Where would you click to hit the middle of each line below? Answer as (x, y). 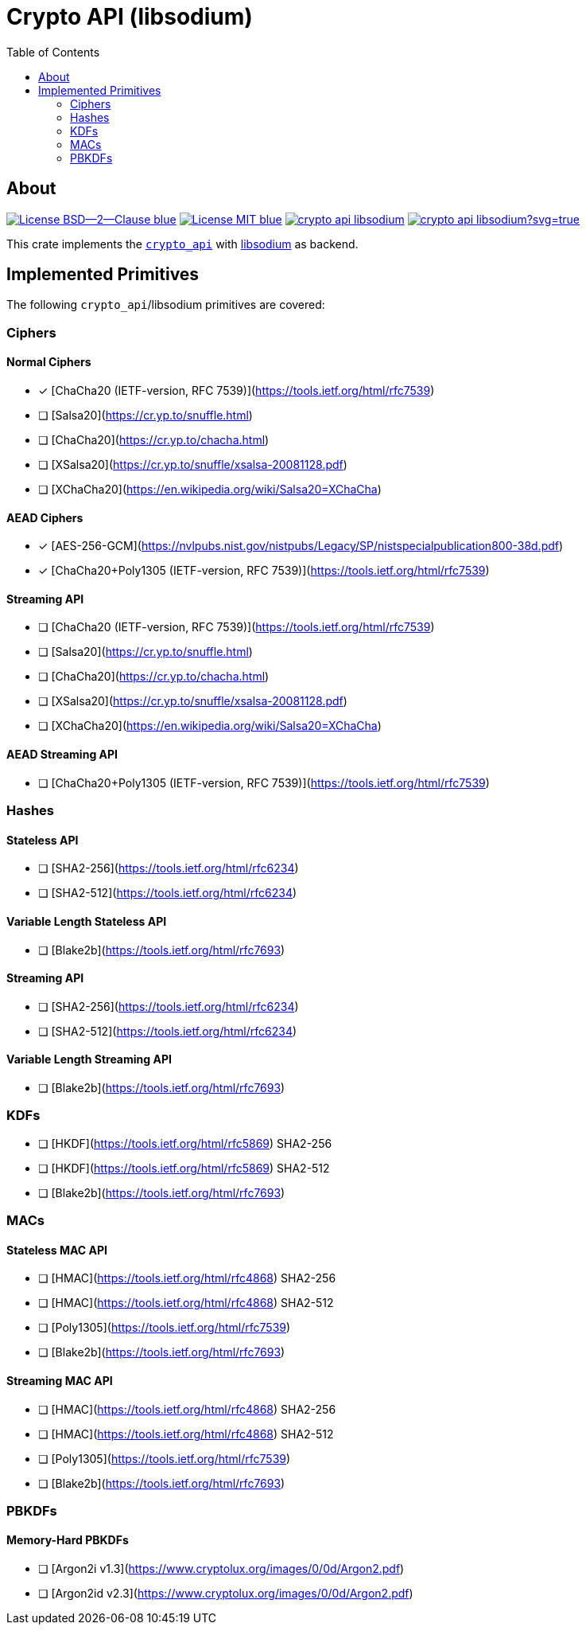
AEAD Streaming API (62, 755)
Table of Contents (53, 52)
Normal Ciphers (49, 362)
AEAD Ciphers (45, 517)
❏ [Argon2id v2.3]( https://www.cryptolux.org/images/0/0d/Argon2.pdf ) (226, 1594)
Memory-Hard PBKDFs (68, 1540)
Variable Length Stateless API (87, 921)
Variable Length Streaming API (89, 1059)
